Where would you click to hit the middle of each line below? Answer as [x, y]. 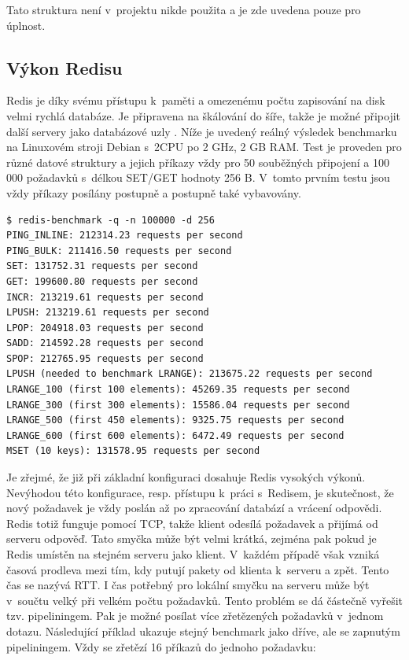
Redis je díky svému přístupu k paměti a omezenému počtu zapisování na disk [196, 100]
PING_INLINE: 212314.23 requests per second [125, 236]
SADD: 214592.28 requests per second [105, 343]
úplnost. [26, 25]
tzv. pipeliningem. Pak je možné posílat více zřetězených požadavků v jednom [195, 616]
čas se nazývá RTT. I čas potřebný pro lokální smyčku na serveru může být [188, 585]
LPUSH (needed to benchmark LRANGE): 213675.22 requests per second [190, 374]
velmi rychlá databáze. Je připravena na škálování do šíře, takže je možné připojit [204, 115]
